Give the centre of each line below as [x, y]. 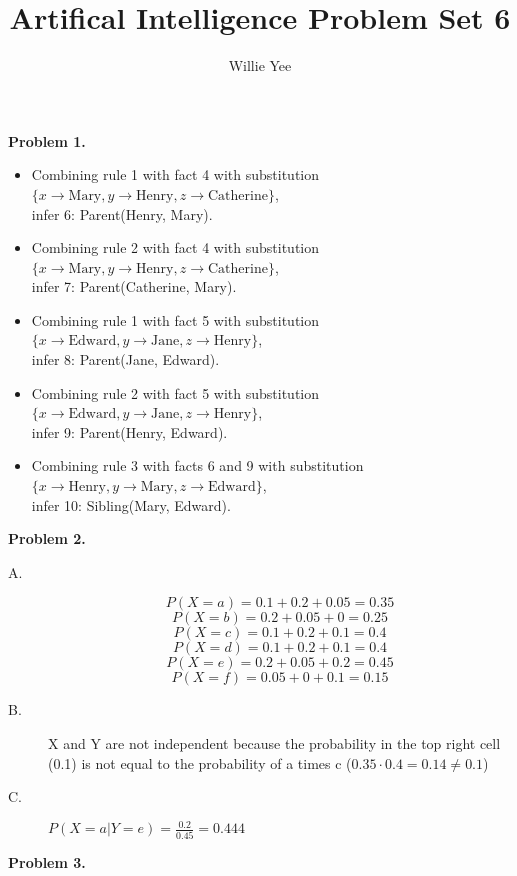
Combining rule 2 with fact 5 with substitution [175, 392]
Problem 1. [47, 140]
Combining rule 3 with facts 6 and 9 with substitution [197, 465]
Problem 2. [47, 538]
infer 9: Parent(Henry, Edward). [129, 431]
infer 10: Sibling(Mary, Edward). [131, 504]
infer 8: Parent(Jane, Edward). [125, 359]
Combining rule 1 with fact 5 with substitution [175, 319]
